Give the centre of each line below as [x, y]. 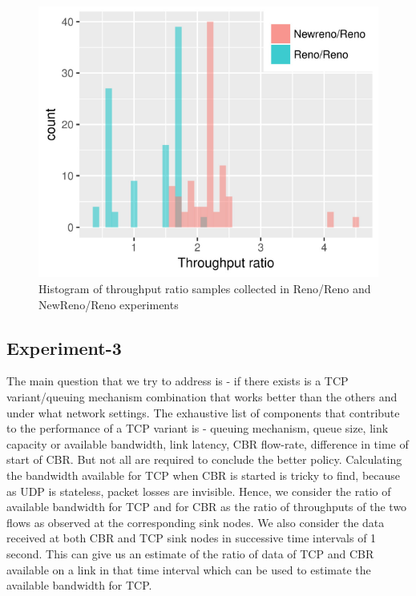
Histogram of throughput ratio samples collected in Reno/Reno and [205, 289]
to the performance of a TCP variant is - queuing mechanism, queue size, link [198, 428]
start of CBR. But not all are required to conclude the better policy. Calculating [204, 459]
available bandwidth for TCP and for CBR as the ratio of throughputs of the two [207, 507]
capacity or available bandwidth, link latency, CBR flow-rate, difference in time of [208, 443]
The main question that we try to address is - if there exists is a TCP [178, 381]
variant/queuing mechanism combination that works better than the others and [202, 397]
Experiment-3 [64, 347]
